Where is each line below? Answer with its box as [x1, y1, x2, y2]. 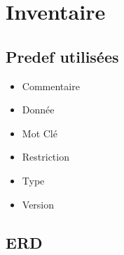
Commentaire [22, 78, 80, 93]
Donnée [22, 102, 55, 117]
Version [22, 197, 55, 211]
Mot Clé [22, 125, 57, 140]
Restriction [22, 149, 69, 164]
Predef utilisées [6, 45, 119, 67]
